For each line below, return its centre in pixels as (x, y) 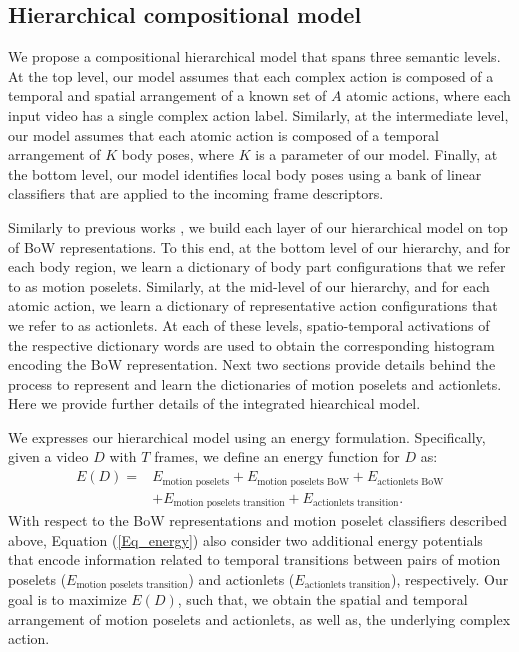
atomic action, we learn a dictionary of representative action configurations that (253, 305)
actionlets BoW (410, 481)
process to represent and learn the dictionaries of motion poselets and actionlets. (255, 383)
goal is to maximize (67, 599)
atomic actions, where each (428, 95)
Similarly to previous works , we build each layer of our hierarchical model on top (258, 226)
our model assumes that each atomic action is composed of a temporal (223, 134)
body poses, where (178, 154)
